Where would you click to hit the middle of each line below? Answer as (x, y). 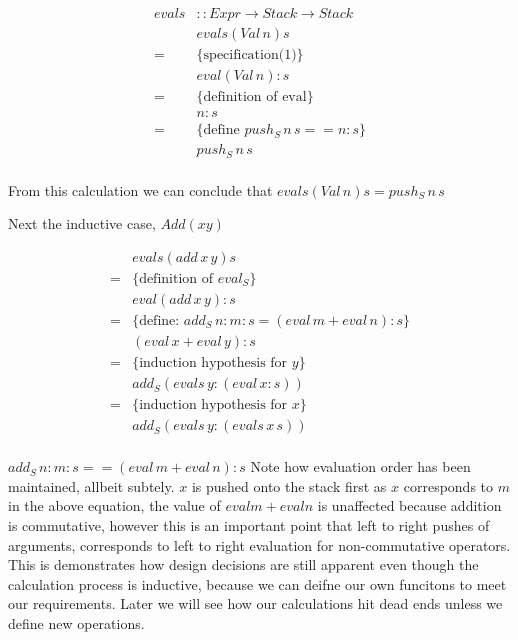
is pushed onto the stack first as (289, 485)
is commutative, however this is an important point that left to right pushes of (249, 525)
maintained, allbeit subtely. (91, 485)
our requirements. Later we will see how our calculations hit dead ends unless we (255, 603)
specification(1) (250, 55)
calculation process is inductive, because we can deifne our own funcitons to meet (257, 583)
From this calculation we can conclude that (140, 189)
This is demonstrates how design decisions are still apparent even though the (243, 564)
